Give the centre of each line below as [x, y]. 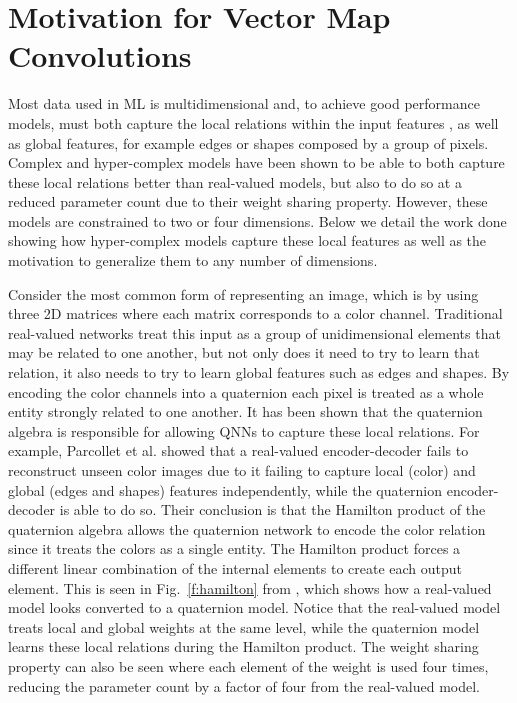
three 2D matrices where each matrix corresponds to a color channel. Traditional [255, 313]
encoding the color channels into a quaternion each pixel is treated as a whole [246, 391]
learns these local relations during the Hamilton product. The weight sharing [243, 646]
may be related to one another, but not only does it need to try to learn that [244, 352]
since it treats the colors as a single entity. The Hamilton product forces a [234, 548]
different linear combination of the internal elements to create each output [235, 567]
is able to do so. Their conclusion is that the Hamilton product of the [272, 509]
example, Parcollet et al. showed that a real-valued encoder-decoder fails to [238, 450]
